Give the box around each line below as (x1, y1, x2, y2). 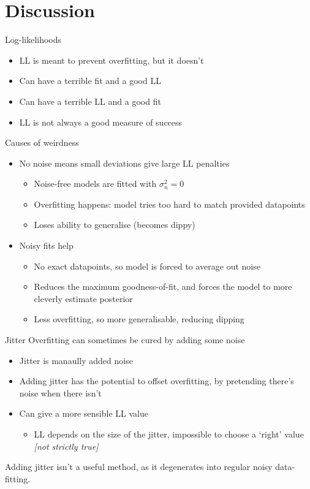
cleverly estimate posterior (34, 292, 133, 305)
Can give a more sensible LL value (19, 407, 148, 420)
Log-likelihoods (5, 33, 62, 46)
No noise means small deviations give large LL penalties (19, 156, 230, 169)
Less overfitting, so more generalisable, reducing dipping (34, 313, 244, 325)
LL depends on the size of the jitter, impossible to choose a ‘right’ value (34, 428, 304, 440)
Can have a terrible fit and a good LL (19, 74, 161, 87)
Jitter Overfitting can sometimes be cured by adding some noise (5, 333, 245, 346)
